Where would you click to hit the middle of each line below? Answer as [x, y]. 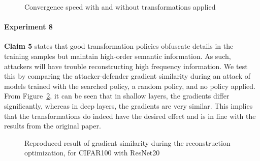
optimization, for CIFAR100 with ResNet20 [92, 153]
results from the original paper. [53, 126]
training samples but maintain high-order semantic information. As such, [118, 56]
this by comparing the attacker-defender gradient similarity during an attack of [127, 76]
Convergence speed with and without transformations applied [120, 7]
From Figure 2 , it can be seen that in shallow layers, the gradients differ [117, 96]
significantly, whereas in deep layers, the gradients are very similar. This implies [128, 105]
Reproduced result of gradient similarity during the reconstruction [127, 142]
